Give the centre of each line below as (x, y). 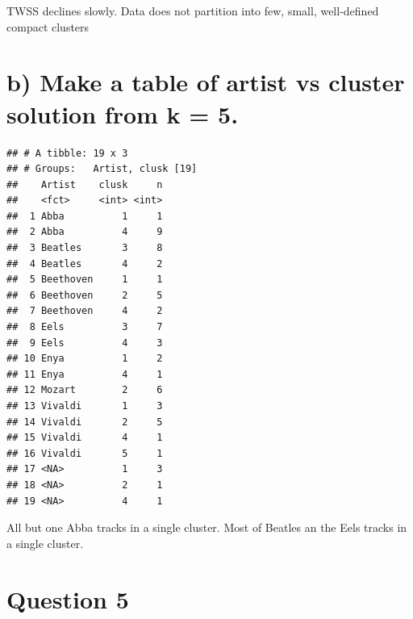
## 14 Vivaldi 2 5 (85, 422)
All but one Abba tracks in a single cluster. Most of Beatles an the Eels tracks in (207, 527)
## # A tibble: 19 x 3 (67, 153)
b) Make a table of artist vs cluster (206, 82)
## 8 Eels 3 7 (85, 327)
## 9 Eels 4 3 (85, 343)
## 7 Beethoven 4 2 (85, 311)
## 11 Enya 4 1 (85, 374)
